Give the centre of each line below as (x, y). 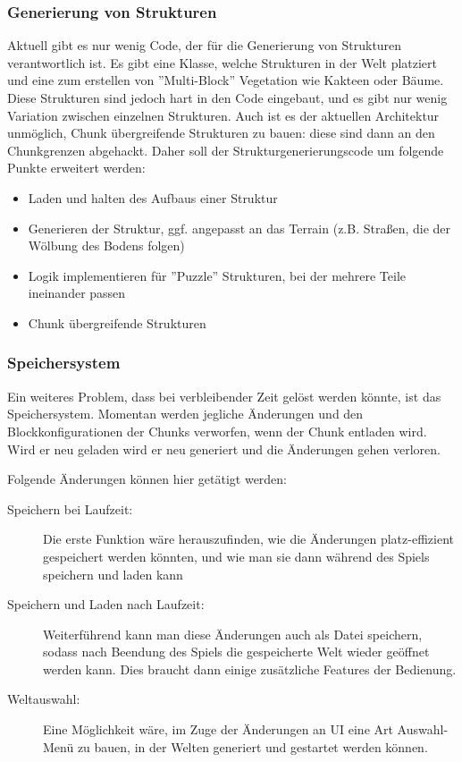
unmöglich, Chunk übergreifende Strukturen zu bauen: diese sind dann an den (221, 133)
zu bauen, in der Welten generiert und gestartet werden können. (252, 746)
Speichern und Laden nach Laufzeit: (106, 604)
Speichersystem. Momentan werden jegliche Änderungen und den (185, 414)
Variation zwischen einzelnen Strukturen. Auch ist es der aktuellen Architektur (223, 115)
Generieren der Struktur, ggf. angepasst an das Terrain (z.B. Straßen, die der (239, 228)
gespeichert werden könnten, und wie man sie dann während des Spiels (236, 556)
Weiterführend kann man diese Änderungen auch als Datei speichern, (233, 634)
